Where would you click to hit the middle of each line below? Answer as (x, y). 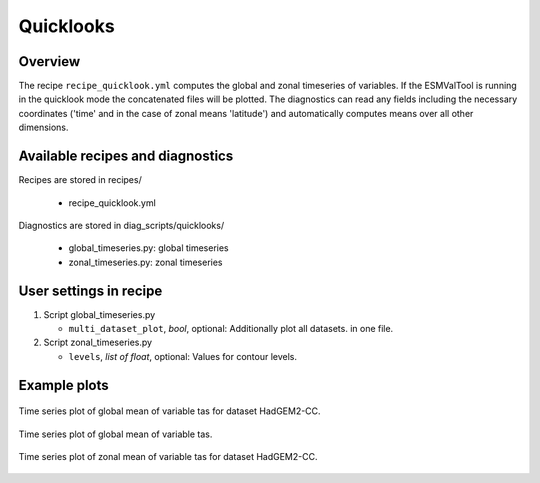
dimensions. (43, 127)
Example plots (63, 385)
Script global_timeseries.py (99, 314)
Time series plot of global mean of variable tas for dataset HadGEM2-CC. (169, 411)
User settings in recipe (90, 290)
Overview (49, 61)
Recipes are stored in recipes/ (80, 180)
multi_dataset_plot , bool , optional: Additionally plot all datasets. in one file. (231, 328)
